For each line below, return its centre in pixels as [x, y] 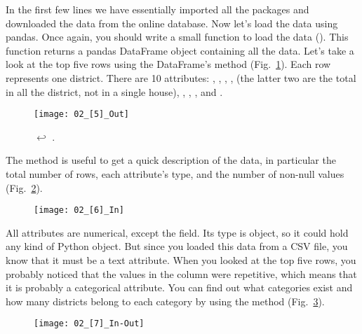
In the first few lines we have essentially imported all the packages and [157, 9]
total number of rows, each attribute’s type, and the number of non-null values [175, 174]
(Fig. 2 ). [24, 187]
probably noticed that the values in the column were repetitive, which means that [181, 273]
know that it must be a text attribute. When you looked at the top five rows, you [181, 260]
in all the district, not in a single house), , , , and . [114, 91]
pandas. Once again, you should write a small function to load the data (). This [177, 37]
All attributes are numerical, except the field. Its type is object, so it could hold [177, 232]
